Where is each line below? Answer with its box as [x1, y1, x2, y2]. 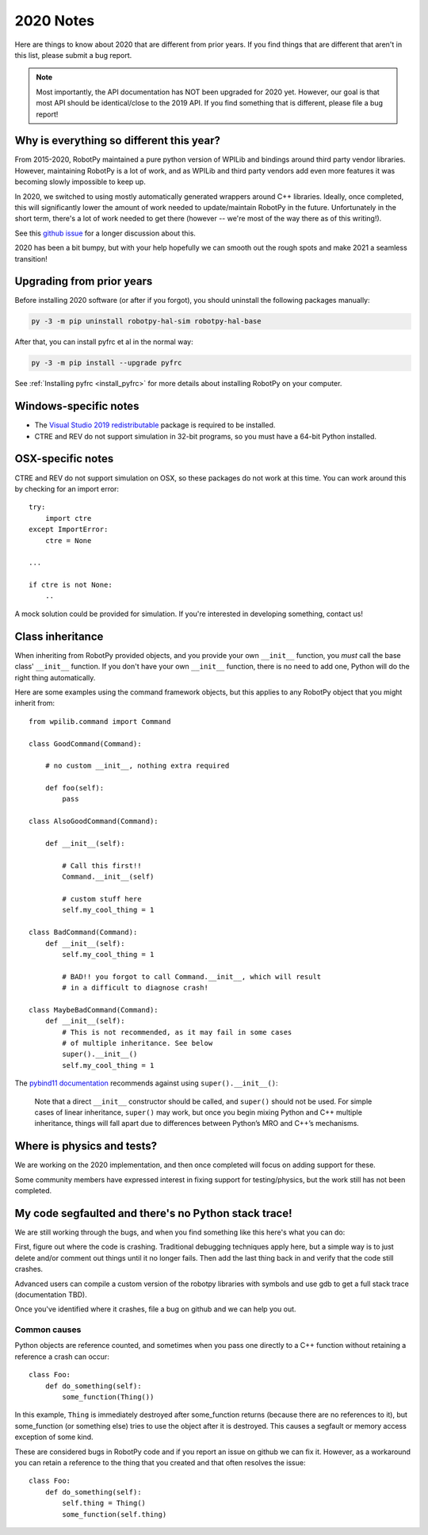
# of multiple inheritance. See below [62, 1039, 213, 1048]
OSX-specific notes [14, 452, 114, 465]
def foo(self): [44, 783, 105, 793]
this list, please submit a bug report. [14, 50, 132, 59]
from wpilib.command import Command [29, 717, 171, 725]
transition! [14, 254, 48, 263]
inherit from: [14, 699, 55, 708]
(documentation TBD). [14, 1289, 87, 1300]
